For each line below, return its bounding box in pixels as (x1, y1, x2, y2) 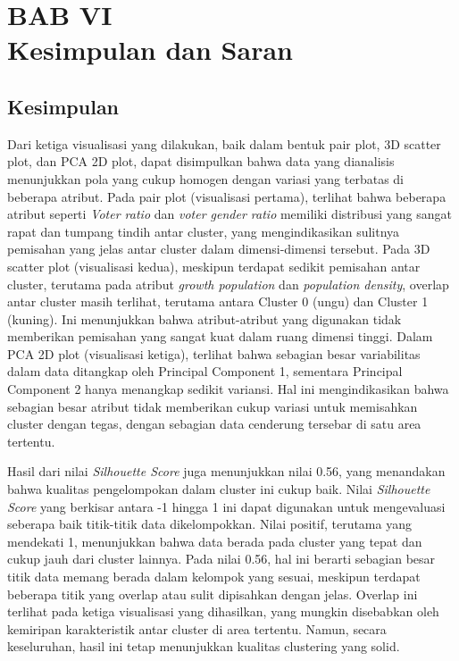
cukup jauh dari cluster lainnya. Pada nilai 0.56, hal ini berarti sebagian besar (7, 549, 436, 568)
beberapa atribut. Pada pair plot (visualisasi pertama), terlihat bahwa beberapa (7, 187, 446, 205)
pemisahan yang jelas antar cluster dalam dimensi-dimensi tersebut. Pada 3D (7, 239, 430, 258)
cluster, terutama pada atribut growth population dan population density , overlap (7, 274, 449, 293)
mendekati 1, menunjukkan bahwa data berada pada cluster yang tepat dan (7, 531, 422, 550)
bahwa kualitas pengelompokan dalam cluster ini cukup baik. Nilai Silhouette (7, 480, 430, 498)
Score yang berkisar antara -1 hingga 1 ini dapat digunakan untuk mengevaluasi (7, 497, 446, 515)
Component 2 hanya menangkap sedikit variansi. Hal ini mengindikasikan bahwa (7, 380, 449, 398)
